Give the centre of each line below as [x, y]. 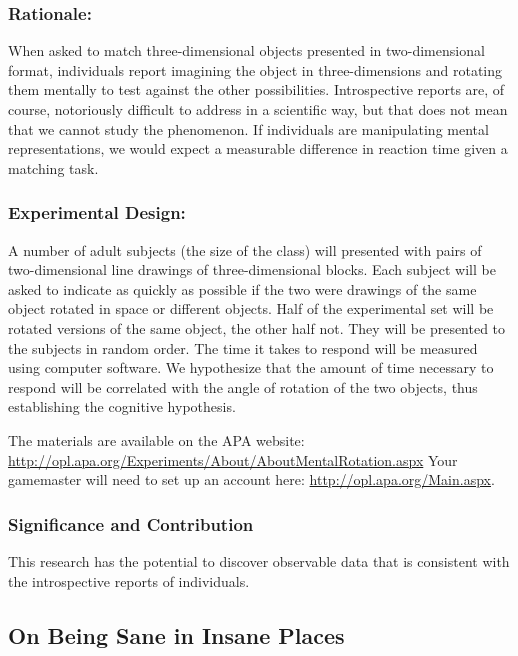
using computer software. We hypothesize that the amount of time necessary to [251, 367]
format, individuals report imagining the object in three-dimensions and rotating [255, 69]
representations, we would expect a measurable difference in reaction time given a [258, 148]
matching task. [53, 167]
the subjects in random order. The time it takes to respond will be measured [243, 347]
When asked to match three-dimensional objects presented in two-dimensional [246, 50]
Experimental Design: [97, 212]
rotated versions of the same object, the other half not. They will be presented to [257, 327]
